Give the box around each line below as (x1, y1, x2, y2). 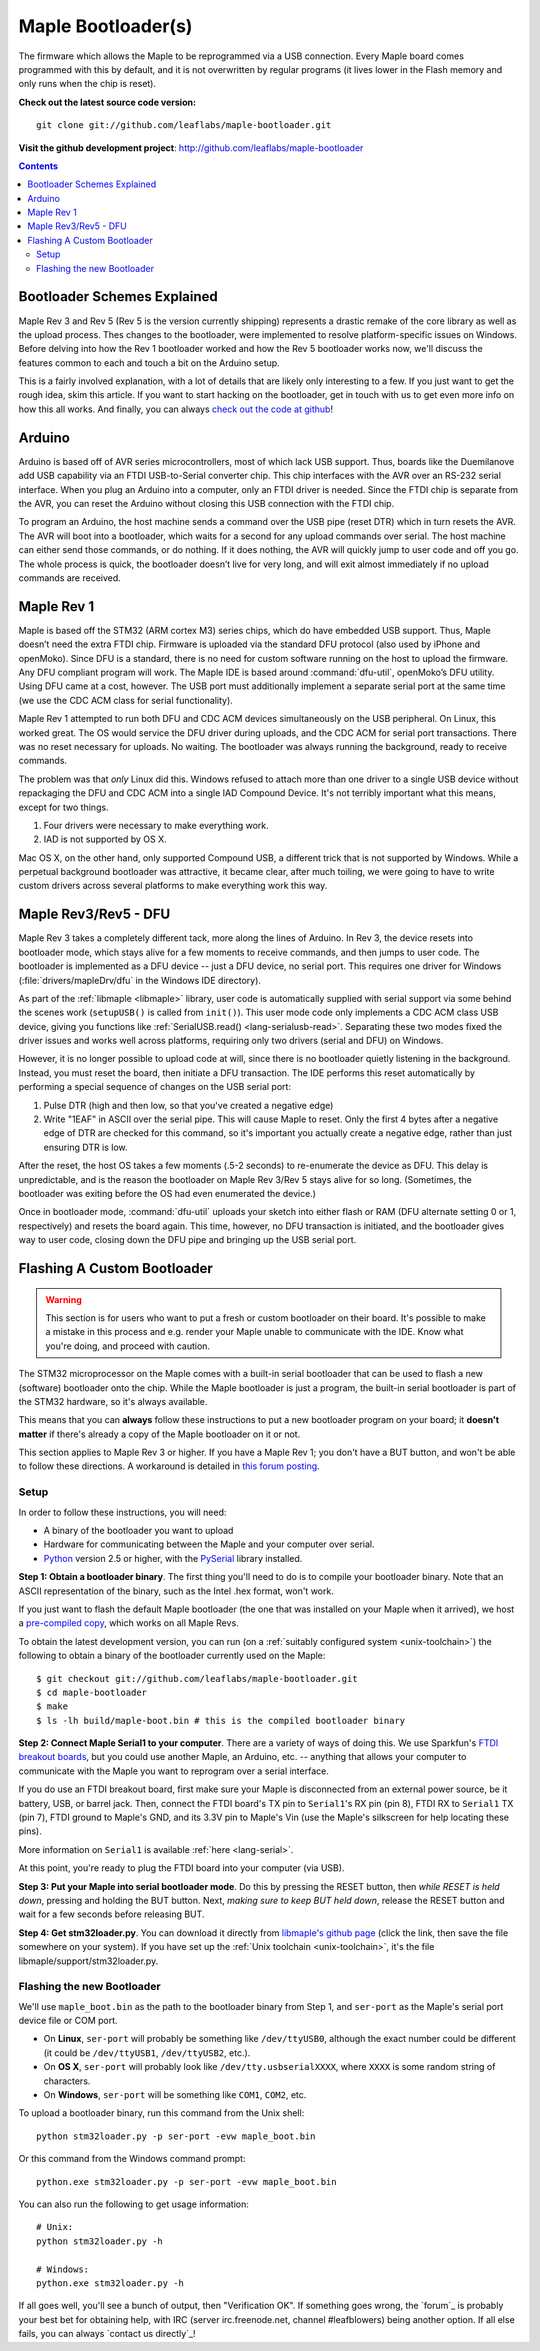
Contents (18, 160, 59, 172)
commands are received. (18, 571, 122, 584)
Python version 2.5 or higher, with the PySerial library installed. (43, 1552, 303, 1564)
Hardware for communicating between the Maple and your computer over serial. (43, 1538, 375, 1550)
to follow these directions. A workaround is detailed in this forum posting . (18, 1460, 320, 1472)
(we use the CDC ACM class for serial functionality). (18, 694, 234, 706)
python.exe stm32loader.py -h (36, 2277, 185, 2289)
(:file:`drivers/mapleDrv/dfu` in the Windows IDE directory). (18, 974, 262, 986)
